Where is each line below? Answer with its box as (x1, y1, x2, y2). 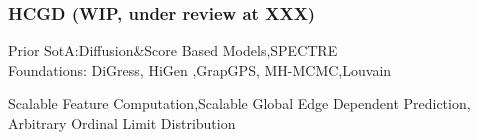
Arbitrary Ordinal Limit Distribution (8, 113, 236, 133)
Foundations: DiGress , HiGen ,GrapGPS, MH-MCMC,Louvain (8, 59, 392, 80)
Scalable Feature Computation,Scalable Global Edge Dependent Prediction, (8, 93, 471, 114)
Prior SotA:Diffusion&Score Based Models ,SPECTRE (8, 40, 338, 61)
